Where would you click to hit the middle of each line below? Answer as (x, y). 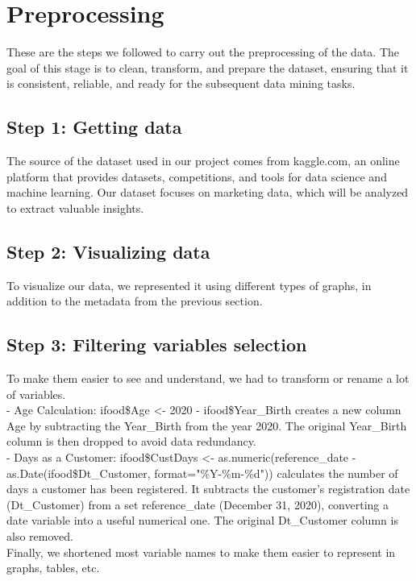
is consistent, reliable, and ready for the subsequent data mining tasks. (181, 83)
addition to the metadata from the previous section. (135, 301)
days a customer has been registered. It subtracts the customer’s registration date (208, 489)
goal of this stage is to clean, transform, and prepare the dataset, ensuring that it (208, 67)
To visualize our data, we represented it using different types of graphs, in (189, 285)
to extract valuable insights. (75, 207)
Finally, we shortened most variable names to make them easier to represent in (201, 552)
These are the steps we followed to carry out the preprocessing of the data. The (203, 52)
